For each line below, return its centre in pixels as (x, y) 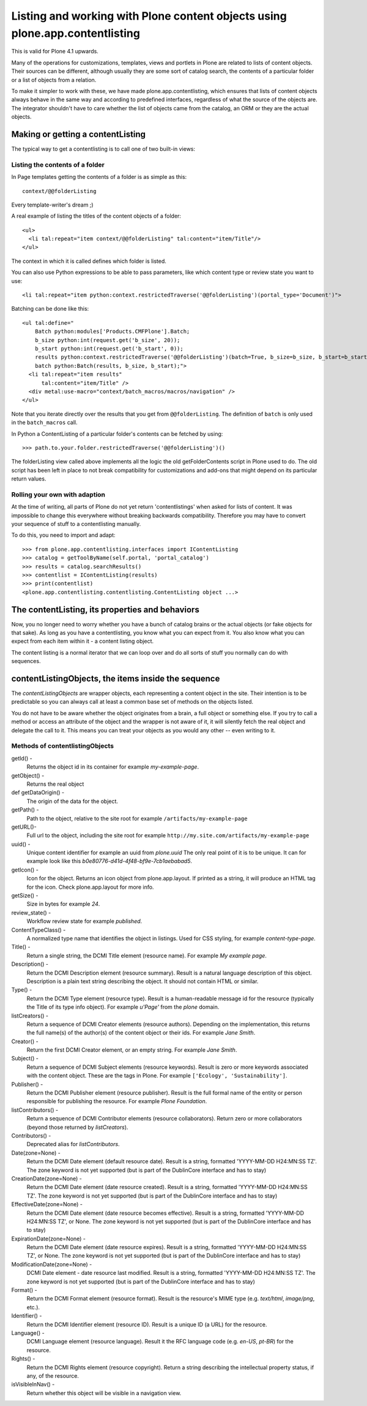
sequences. (26, 661)
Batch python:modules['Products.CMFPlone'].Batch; (112, 332)
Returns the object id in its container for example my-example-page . (113, 767)
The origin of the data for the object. (72, 801)
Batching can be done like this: (50, 309)
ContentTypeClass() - (39, 930)
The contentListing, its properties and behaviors (106, 610)
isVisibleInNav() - (33, 1385)
